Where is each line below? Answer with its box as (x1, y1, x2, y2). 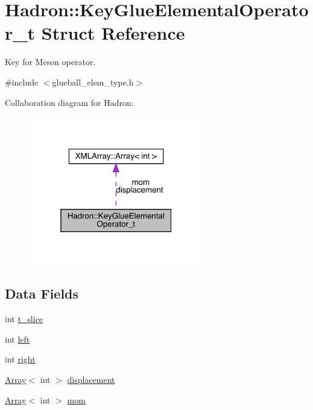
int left (5, 332, 30, 345)
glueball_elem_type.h (52, 75, 134, 88)
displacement (67, 373, 115, 385)
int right (5, 353, 36, 365)
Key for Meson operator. (5, 55, 96, 68)
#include (5, 75, 39, 88)
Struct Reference (41, 20, 185, 45)
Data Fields (5, 284, 79, 303)
